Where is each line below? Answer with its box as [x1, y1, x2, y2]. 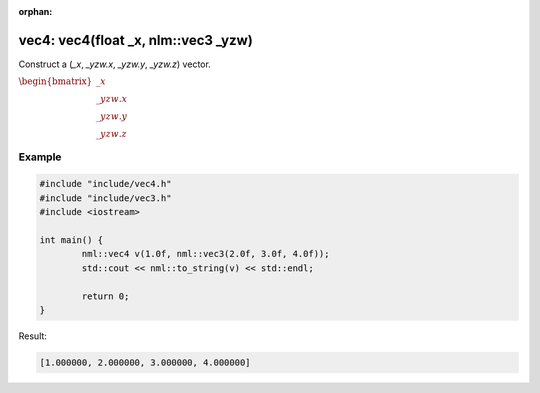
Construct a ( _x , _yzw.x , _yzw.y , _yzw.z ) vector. [18, 58, 212, 70]
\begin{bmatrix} [18, 76, 93, 87]
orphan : [18, 6, 53, 17]
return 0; [81, 290, 130, 302]
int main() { [39, 235, 104, 246]
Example [18, 150, 62, 164]
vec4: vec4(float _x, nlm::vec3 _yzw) [18, 31, 254, 49]
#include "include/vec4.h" [39, 178, 172, 190]
